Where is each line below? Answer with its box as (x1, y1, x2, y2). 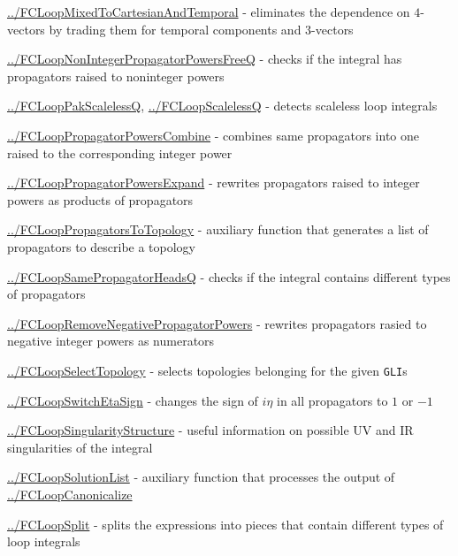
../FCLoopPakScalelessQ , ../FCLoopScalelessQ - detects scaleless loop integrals (7, 96, 438, 115)
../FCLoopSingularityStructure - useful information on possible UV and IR (7, 421, 414, 439)
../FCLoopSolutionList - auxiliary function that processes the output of (7, 468, 395, 486)
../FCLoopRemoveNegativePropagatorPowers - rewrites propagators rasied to (7, 314, 427, 332)
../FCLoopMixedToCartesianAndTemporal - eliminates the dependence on (7, 3, 410, 20)
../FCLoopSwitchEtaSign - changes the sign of (7, 391, 258, 409)
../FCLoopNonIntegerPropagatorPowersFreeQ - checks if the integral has (7, 50, 402, 68)
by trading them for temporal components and (49, 19, 302, 38)
